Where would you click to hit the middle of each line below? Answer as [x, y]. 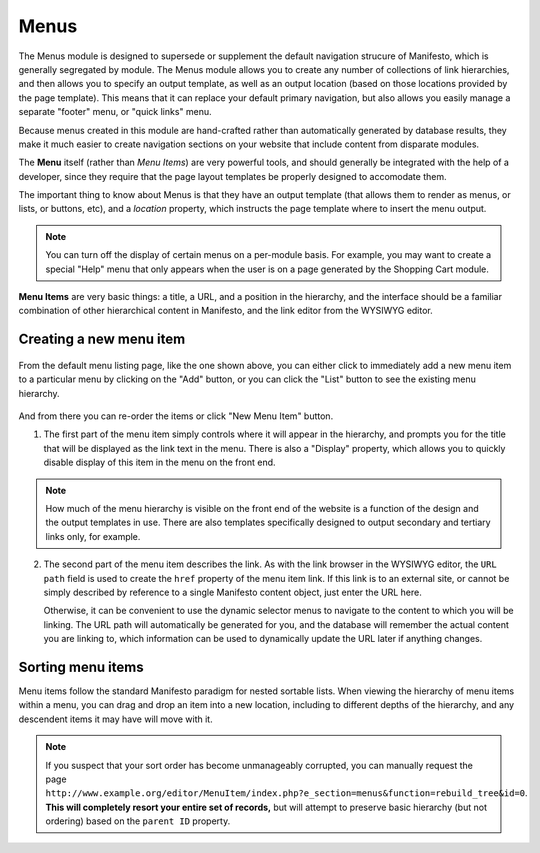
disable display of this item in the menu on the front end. [159, 462]
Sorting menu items [81, 666]
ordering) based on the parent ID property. [138, 821]
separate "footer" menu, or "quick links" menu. [115, 112]
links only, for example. [93, 536]
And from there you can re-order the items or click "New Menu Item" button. [176, 416]
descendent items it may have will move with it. [116, 719]
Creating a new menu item [102, 339]
